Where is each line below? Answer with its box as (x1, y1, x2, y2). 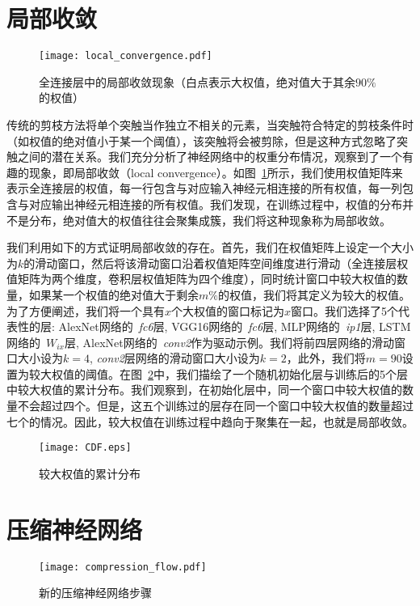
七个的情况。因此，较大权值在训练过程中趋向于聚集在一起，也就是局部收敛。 (6, 413, 414, 430)
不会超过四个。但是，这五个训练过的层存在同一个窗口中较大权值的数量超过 (17, 397, 414, 414)
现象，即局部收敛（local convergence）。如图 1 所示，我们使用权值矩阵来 (28, 163, 403, 180)
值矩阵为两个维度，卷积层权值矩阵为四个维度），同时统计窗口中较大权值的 (6, 270, 397, 287)
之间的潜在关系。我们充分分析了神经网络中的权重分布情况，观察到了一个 (17, 148, 402, 165)
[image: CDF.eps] (39, 442, 132, 454)
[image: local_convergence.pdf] (39, 50, 212, 62)
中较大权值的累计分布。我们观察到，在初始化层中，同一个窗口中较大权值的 (6, 381, 402, 398)
